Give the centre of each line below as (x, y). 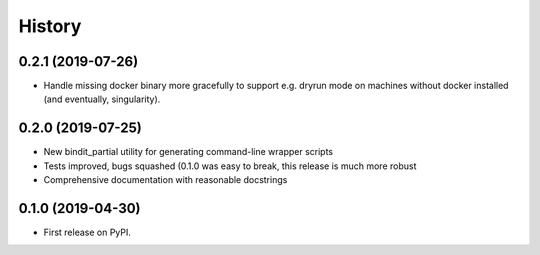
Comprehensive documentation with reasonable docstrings (165, 180)
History (50, 26)
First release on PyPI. (87, 232)
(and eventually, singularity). (102, 99)
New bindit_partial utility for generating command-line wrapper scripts (188, 152)
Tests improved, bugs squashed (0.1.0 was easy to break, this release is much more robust (230, 166)
